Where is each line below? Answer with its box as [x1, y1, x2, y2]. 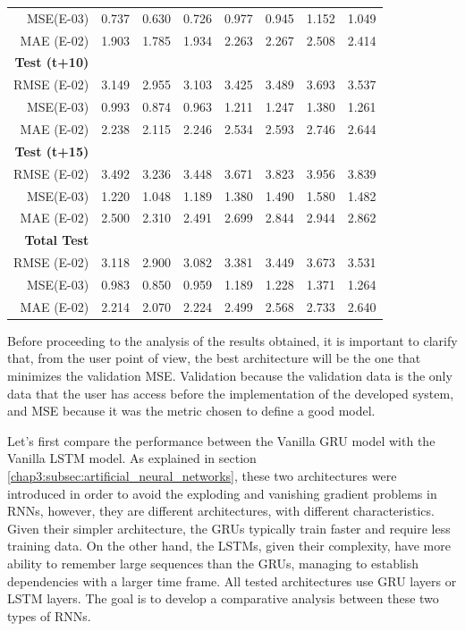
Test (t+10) [14, 53, 89, 72]
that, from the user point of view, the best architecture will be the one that [7, 349, 421, 367]
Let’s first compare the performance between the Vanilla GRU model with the [7, 431, 435, 450]
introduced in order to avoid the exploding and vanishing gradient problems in [7, 484, 437, 502]
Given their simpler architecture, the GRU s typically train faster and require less [7, 518, 451, 537]
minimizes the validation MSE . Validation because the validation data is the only [7, 366, 452, 384]
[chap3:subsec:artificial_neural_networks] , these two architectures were [7, 466, 397, 484]
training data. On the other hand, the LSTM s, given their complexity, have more [7, 536, 451, 555]
